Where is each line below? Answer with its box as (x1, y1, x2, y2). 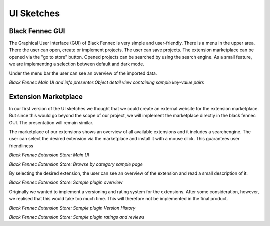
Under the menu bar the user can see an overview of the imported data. (9, 70, 157, 76)
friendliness (9, 143, 33, 149)
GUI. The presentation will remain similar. (9, 119, 94, 125)
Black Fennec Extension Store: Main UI (9, 152, 89, 158)
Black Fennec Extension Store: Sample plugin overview (9, 179, 123, 185)
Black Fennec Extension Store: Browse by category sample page (9, 161, 143, 167)
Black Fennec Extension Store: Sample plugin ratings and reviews (9, 214, 145, 220)
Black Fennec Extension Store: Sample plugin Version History (9, 205, 136, 211)
